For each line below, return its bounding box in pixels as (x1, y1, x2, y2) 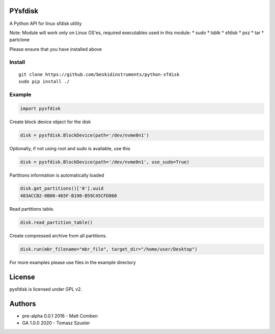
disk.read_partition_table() (20, 219, 93, 225)
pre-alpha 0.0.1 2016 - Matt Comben (22, 313, 98, 319)
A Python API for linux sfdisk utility (9, 20, 82, 26)
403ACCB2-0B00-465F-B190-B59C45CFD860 (20, 192, 117, 199)
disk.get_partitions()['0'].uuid (20, 186, 104, 191)
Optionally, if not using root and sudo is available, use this (9, 145, 131, 151)
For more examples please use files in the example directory (9, 259, 136, 265)
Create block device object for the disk (9, 119, 91, 125)
